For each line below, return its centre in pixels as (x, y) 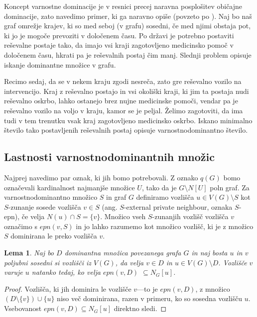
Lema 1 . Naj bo (29, 253)
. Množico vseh (123, 216)
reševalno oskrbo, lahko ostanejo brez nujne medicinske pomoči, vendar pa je (121, 101)
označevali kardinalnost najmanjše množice (69, 187)
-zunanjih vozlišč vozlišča (190, 216)
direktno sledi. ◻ (140, 308)
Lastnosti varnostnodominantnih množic (109, 157)
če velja (33, 216)
